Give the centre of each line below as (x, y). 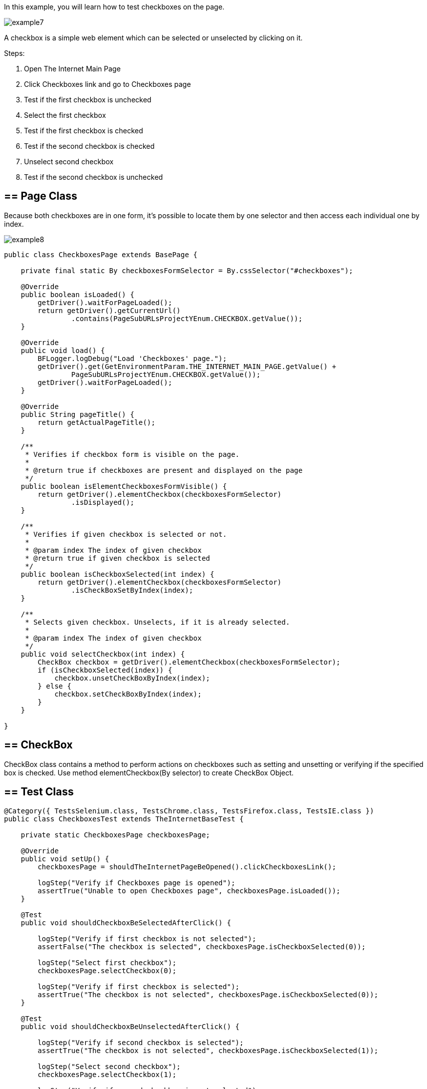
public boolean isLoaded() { (78, 294)
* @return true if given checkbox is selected (118, 558)
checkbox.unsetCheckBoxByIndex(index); (132, 678)
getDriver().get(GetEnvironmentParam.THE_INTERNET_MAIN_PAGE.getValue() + (187, 366)
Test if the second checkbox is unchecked (94, 177)
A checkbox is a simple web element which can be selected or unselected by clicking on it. (153, 38)
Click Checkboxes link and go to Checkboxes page (107, 84)
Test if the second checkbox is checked (89, 146)
